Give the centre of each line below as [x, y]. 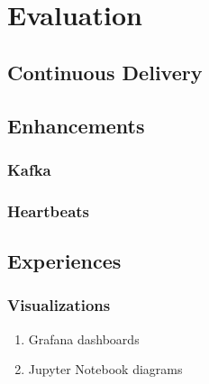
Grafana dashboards [84, 338]
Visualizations [59, 305]
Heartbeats [49, 210]
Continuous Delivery [105, 72]
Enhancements [76, 125]
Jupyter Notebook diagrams [105, 369]
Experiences [64, 261]
